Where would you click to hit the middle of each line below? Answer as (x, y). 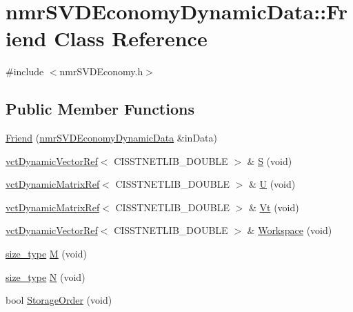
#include (25, 71)
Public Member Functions (100, 109)
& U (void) (272, 184)
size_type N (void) (46, 276)
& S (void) (270, 160)
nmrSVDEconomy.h (101, 71)
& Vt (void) (274, 207)
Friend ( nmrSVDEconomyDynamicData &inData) (111, 138)
